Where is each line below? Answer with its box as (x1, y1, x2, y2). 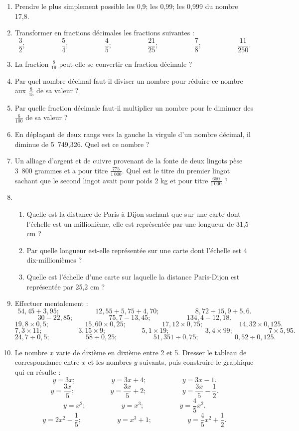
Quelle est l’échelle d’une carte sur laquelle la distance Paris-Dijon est (26, 272, 240, 282)
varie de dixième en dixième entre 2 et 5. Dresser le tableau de (56, 347, 247, 357)
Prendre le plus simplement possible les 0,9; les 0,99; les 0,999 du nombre (14, 1, 238, 11)
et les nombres (88, 357, 132, 367)
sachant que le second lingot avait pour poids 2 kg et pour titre (14, 175, 208, 185)
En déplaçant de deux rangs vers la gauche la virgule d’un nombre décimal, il (14, 129, 251, 139)
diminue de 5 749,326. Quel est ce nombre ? (14, 139, 149, 149)
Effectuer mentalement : (14, 298, 88, 308)
